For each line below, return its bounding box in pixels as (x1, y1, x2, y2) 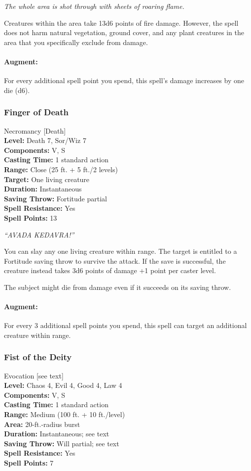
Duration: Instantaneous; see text (4, 428, 109, 439)
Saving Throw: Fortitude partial (4, 193, 108, 203)
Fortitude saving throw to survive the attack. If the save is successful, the (4, 255, 226, 266)
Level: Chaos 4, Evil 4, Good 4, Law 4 (4, 380, 122, 390)
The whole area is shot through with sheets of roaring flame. (4, 1, 184, 11)
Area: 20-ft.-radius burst (4, 419, 80, 429)
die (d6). (4, 85, 30, 95)
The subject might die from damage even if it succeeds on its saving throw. (4, 282, 231, 292)
